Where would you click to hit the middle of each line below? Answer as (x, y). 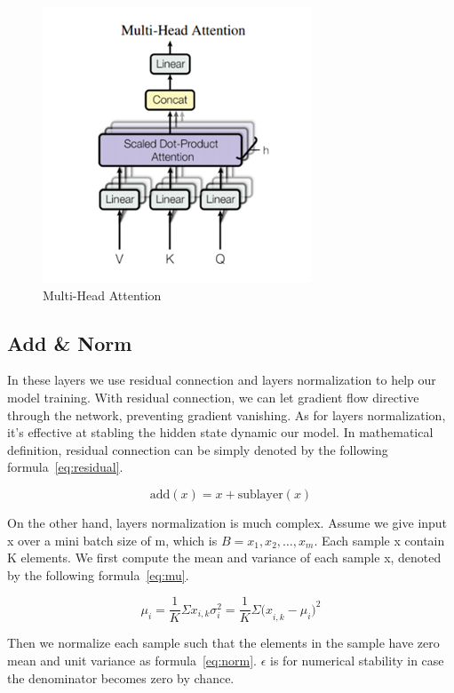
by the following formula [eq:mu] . (98, 574)
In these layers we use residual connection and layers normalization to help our (222, 380)
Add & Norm (70, 343)
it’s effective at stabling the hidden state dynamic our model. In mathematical (220, 432)
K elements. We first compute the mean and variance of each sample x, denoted (224, 558)
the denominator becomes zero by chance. (121, 677)
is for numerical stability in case (357, 660)
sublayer (260, 494)
